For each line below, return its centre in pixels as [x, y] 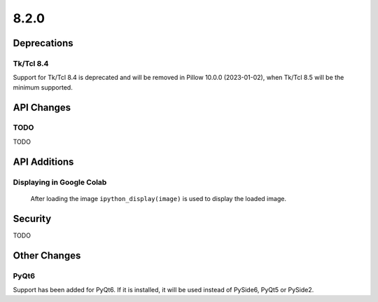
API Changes [42, 108]
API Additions [43, 162]
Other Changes [47, 255]
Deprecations [43, 43]
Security [32, 218]
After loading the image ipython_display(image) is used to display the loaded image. [159, 198]
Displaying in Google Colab [60, 182]
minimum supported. [43, 87]
